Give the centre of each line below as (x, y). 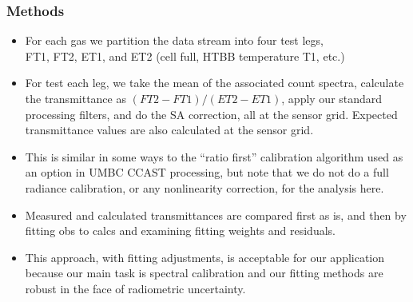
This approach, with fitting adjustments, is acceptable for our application (205, 257)
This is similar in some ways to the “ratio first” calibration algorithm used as (214, 156)
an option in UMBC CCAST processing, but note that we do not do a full (207, 172)
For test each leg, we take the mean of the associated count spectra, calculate (214, 83)
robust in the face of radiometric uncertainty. (135, 288)
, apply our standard (332, 98)
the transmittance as (75, 98)
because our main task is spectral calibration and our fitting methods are (204, 273)
